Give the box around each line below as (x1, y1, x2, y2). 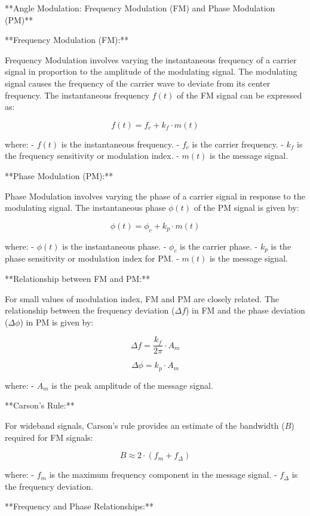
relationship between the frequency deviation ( (5, 304, 175, 317)
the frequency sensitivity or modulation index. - (5, 149, 179, 162)
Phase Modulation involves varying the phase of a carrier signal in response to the (5, 189, 305, 202)
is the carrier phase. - (180, 239, 258, 252)
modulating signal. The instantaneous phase (5, 201, 166, 214)
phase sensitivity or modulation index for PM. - (5, 252, 179, 265)
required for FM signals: (5, 431, 93, 443)
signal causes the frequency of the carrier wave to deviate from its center (5, 76, 271, 89)
